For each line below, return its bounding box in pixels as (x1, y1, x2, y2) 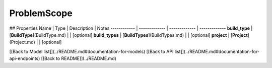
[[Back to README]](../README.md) (41, 55, 117, 61)
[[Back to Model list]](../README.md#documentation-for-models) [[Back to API (9, 48, 174, 54)
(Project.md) (9, 39, 35, 45)
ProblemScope (9, 8, 73, 19)
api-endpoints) (9, 55, 40, 61)
